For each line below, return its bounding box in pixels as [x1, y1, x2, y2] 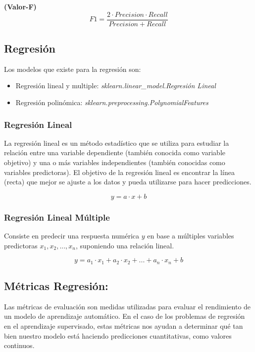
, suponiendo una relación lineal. [76, 240, 174, 250]
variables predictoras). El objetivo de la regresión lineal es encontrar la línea [4, 167, 235, 177]
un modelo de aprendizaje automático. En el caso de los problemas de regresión [4, 311, 245, 321]
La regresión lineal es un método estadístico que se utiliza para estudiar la [4, 137, 229, 148]
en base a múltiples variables [147, 231, 234, 241]
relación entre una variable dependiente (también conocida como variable [4, 147, 225, 158]
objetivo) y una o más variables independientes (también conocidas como [4, 157, 225, 168]
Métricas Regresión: [4, 278, 108, 293]
